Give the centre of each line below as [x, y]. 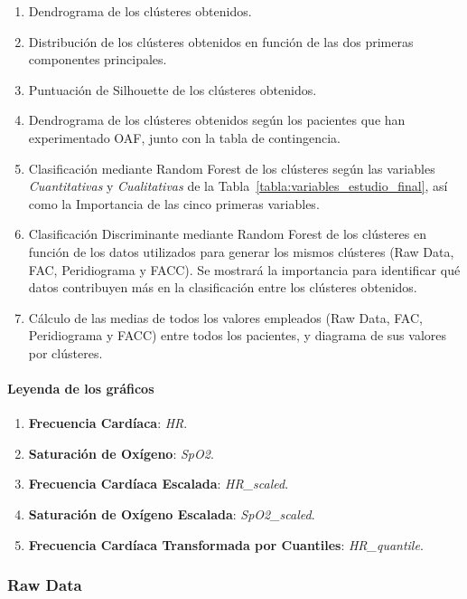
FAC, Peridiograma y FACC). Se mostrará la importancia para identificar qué [244, 269]
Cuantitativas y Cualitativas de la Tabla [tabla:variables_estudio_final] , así [238, 186]
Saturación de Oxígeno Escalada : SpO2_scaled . [172, 514]
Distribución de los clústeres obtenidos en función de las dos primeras [221, 41]
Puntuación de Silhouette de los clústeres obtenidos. [173, 89]
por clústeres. [65, 352]
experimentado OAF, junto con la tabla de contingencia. [184, 137]
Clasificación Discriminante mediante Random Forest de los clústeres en [227, 234]
